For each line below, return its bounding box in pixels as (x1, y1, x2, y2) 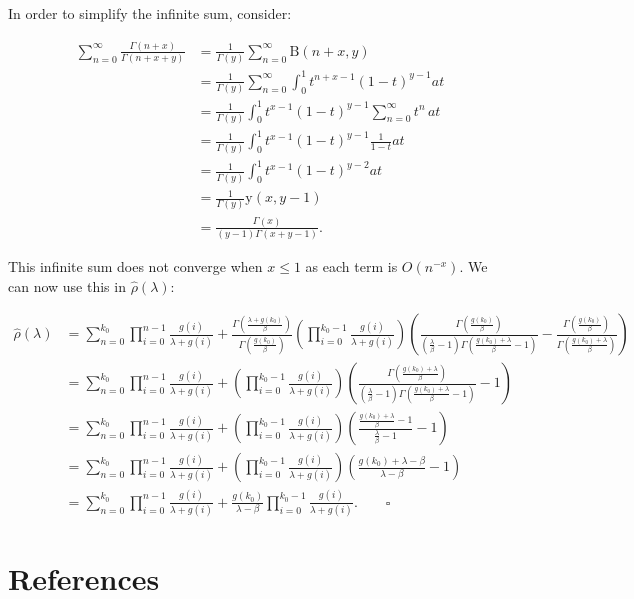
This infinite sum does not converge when (8, 256, 263, 277)
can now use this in (8, 275, 126, 296)
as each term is (305, 256, 398, 277)
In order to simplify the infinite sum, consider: (8, 3, 292, 23)
